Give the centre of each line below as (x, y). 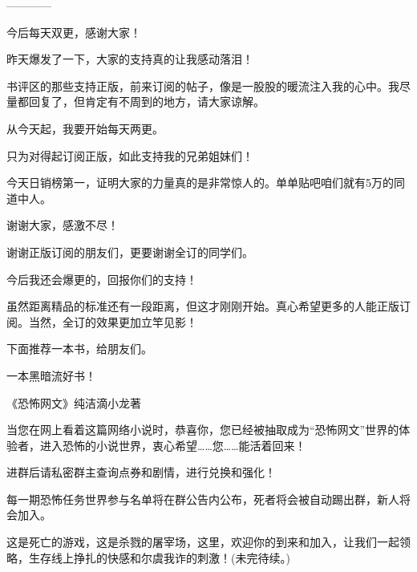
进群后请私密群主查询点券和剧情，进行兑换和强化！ (141, 472)
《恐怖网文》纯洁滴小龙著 (74, 402)
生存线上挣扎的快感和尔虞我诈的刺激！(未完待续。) (159, 557)
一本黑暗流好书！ (51, 375)
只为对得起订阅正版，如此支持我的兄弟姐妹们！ (130, 155)
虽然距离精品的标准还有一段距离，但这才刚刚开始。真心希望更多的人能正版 (203, 306)
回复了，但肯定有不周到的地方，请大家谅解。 (146, 101)
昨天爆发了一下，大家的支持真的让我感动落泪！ (130, 59)
